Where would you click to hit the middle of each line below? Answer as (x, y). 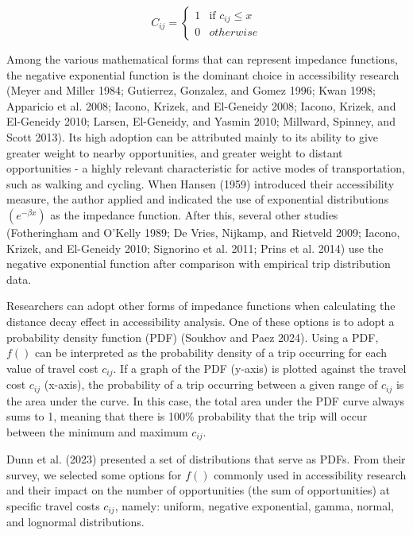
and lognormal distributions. (75, 522)
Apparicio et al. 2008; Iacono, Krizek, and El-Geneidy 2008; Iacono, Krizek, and (201, 105)
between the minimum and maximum (97, 431)
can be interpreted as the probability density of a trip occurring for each (211, 353)
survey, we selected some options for (94, 474)
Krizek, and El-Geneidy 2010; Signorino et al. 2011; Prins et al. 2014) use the (195, 248)
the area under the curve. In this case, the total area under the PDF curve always (206, 400)
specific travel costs (53, 506)
